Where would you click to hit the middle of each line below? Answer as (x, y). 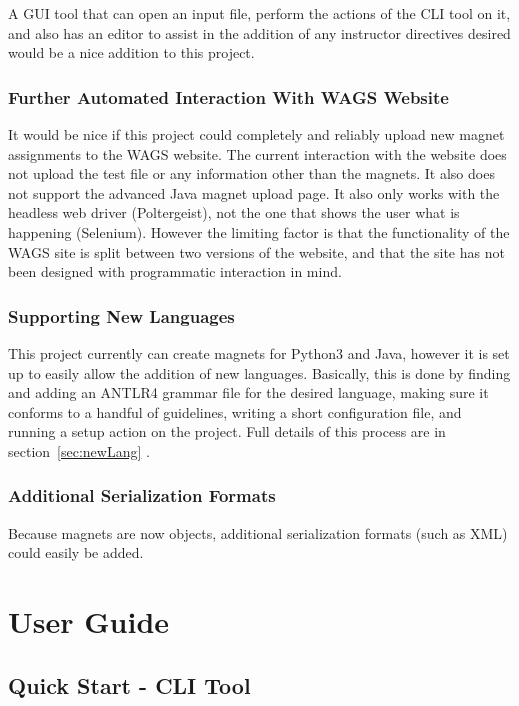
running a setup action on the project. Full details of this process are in (227, 431)
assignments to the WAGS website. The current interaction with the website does (257, 153)
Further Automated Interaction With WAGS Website (228, 96)
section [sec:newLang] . (79, 450)
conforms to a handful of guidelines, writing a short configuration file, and (235, 411)
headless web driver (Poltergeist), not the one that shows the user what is (234, 212)
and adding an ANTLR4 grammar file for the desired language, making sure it (248, 392)
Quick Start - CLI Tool (129, 684)
